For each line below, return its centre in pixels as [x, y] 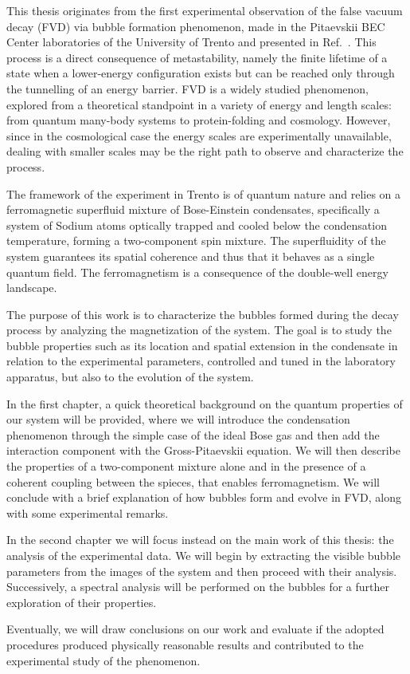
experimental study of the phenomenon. [103, 660]
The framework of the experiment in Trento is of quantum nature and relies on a [204, 193]
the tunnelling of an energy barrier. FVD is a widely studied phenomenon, [187, 88]
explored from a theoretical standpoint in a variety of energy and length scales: [199, 104]
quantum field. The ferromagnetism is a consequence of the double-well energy [197, 272]
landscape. [32, 288]
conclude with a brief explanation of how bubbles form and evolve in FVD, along [204, 497]
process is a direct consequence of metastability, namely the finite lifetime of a [197, 57]
